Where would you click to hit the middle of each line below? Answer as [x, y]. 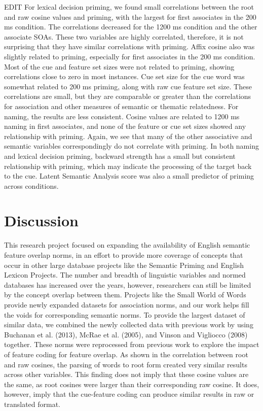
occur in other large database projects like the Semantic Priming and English [124, 265]
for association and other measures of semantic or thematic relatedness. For [121, 106]
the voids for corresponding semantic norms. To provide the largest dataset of [125, 314]
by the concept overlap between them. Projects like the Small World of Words [125, 295]
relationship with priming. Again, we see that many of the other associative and [128, 136]
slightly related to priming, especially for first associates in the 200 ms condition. [130, 56]
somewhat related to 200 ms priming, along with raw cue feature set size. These [128, 86]
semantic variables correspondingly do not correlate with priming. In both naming [131, 146]
